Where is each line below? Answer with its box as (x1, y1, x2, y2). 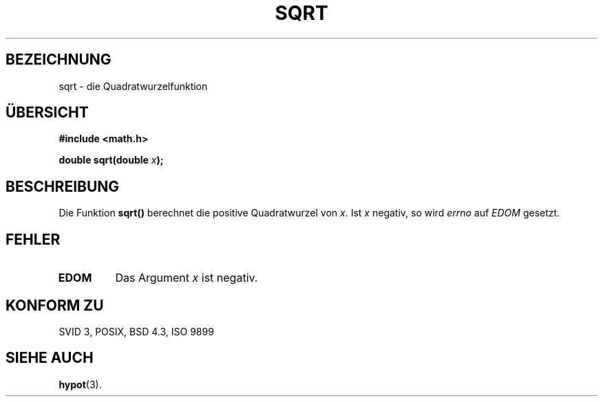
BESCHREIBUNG (6, 177, 120, 195)
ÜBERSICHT (6, 104, 89, 122)
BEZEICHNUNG (6, 51, 112, 69)
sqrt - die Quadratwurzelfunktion (59, 80, 208, 92)
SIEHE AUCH (6, 349, 94, 367)
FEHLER (6, 230, 61, 248)
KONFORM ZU (6, 296, 104, 314)
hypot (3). (59, 378, 102, 390)
